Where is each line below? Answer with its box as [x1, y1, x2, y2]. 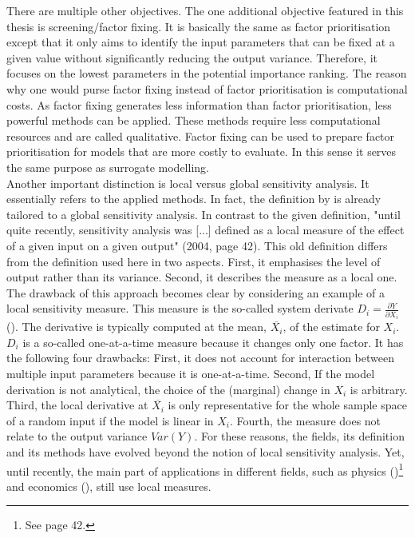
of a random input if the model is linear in [6, 412, 214, 428]
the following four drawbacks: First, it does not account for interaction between [6, 349, 394, 366]
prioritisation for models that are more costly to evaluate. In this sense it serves [6, 143, 397, 160]
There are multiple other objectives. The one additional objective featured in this [6, 2, 404, 18]
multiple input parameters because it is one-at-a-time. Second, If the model [6, 365, 375, 382]
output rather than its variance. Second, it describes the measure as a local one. [6, 269, 397, 285]
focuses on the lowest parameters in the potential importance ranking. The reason [6, 65, 407, 82]
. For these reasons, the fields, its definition [194, 428, 405, 444]
